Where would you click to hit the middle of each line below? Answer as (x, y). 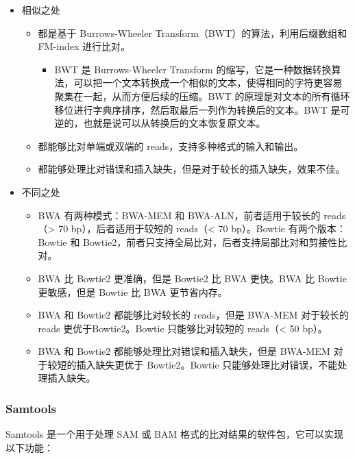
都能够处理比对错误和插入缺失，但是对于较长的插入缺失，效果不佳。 (192, 169)
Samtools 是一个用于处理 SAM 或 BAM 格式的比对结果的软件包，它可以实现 (174, 434)
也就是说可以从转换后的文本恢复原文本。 (174, 123)
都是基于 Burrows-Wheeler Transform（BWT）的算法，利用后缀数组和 (193, 33)
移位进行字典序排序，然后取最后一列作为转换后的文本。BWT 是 (197, 109)
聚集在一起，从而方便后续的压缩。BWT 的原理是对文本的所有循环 (202, 96)
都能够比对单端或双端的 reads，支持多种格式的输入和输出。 (171, 146)
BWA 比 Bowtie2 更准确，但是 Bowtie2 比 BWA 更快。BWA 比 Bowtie (192, 278)
